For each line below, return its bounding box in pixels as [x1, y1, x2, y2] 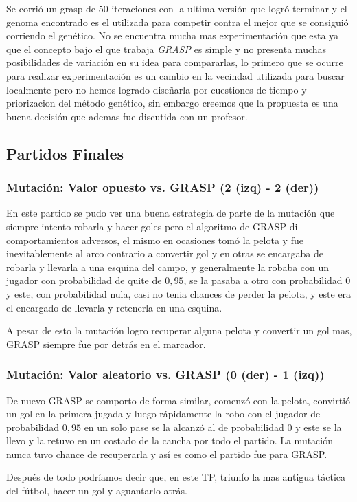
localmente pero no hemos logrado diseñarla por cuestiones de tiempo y [6, 82, 307, 96]
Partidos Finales [6, 142, 124, 164]
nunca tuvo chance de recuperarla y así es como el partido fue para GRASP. [6, 446, 327, 461]
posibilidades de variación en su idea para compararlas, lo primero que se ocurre [6, 55, 343, 69]
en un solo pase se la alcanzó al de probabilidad [84, 419, 284, 434]
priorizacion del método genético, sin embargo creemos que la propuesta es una [6, 96, 338, 110]
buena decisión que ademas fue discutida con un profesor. [6, 109, 248, 123]
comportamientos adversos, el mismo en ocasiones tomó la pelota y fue [6, 232, 303, 247]
